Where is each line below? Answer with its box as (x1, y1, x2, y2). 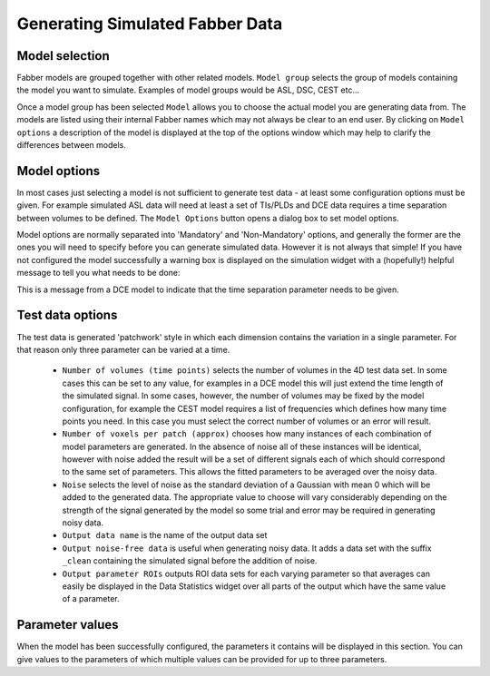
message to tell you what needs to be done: (16, 268, 181, 279)
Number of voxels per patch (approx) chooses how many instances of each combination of (62, 428, 432, 439)
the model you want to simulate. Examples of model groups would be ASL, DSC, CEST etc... (16, 84, 360, 95)
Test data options (16, 308, 118, 323)
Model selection (16, 48, 111, 64)
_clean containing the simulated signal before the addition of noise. (62, 555, 318, 566)
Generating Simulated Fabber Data (16, 14, 283, 34)
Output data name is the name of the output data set (62, 530, 268, 541)
